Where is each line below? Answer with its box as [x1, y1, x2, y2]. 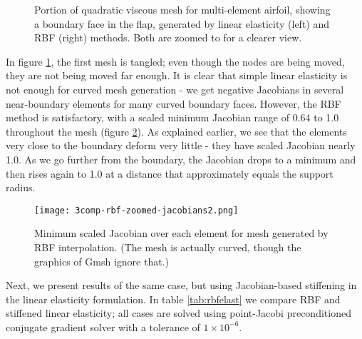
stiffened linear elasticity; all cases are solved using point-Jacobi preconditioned [6, 305, 351, 320]
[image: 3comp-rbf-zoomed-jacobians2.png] [34, 205, 239, 216]
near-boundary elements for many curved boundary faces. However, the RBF [6, 96, 341, 111]
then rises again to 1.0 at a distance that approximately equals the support [6, 166, 333, 181]
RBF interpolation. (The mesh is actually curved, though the [34, 239, 301, 254]
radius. [6, 180, 36, 195]
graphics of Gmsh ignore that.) [34, 253, 169, 268]
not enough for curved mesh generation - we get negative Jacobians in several [6, 81, 344, 96]
